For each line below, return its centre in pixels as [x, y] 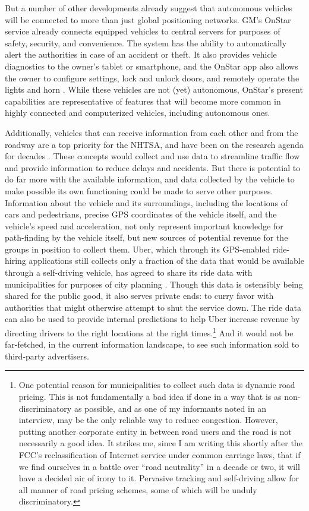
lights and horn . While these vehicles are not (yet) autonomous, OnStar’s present [154, 89]
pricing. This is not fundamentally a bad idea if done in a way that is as [150, 397]
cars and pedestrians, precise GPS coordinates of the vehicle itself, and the [141, 214]
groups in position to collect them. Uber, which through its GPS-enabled [138, 249]
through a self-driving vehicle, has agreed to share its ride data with [129, 272]
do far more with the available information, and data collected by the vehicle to [150, 179]
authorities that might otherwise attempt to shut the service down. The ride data [153, 307]
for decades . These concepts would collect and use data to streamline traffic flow [152, 156]
